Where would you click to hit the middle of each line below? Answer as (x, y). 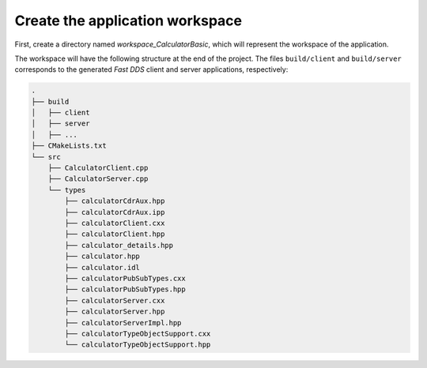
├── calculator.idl (102, 267)
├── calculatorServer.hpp (115, 312)
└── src (46, 157)
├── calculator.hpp (102, 256)
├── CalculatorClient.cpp (98, 168)
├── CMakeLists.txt (69, 146)
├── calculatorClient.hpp (115, 234)
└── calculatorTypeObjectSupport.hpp (138, 345)
